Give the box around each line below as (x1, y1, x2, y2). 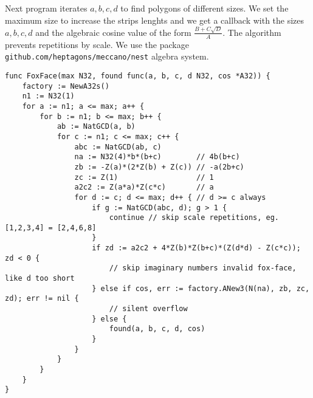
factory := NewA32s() (22, 81, 109, 91)
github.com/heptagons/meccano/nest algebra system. (5, 50, 209, 63)
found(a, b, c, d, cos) (109, 324, 205, 334)
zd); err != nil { (5, 294, 79, 303)
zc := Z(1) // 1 (74, 173, 214, 182)
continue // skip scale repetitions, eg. (109, 213, 280, 222)
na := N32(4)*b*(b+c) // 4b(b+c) (74, 153, 240, 162)
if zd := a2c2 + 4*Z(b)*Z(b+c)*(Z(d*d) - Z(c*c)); (92, 244, 301, 253)
